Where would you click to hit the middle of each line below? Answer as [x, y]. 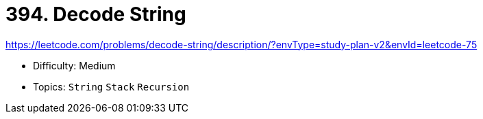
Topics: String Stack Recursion [111, 86]
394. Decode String [96, 14]
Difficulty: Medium [74, 65]
